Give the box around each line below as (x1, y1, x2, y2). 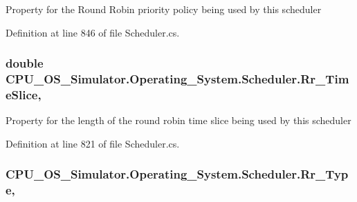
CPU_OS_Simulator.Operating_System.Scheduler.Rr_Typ (6, 165, 349, 183)
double (6, 54, 44, 72)
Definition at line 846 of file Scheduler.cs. (6, 25, 180, 39)
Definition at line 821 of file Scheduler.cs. (6, 136, 180, 150)
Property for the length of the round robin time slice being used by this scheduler (6, 113, 351, 128)
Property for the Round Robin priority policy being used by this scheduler (6, 2, 322, 16)
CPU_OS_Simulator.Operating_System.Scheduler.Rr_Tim (6, 70, 349, 88)
